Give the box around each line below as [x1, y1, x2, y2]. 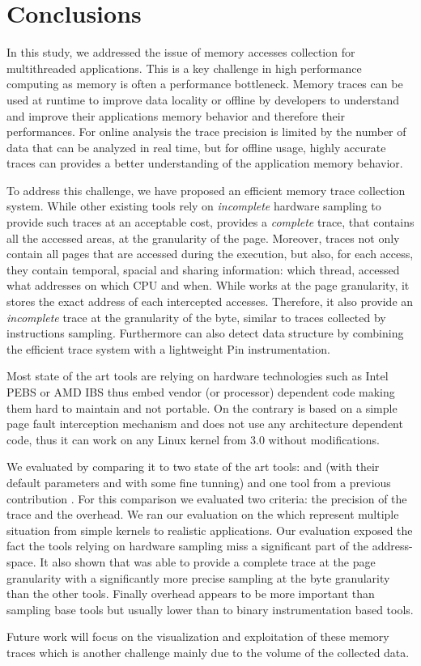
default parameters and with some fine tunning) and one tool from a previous [6, 473, 391, 490]
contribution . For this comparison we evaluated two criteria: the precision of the [6, 490, 407, 507]
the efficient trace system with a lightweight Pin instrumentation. [6, 340, 330, 357]
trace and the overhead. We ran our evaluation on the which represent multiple [6, 506, 399, 523]
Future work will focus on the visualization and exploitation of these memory [6, 628, 389, 645]
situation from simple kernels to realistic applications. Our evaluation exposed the [6, 521, 413, 538]
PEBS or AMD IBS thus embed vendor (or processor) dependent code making [6, 384, 395, 400]
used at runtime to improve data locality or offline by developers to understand [6, 91, 399, 108]
